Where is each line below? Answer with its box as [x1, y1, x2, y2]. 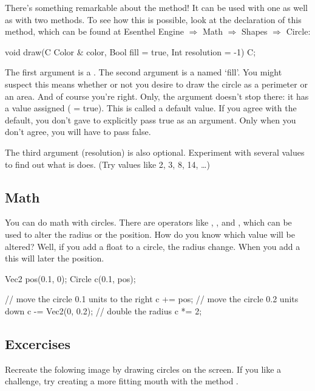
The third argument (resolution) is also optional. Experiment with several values [5, 145, 305, 158]
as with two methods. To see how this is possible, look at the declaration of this [5, 13, 302, 26]
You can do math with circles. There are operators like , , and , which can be [5, 216, 292, 229]
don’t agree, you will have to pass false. [5, 125, 151, 138]
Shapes [242, 25, 268, 38]
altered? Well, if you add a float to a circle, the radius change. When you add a [5, 240, 300, 252]
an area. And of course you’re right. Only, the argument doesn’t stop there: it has [5, 89, 309, 102]
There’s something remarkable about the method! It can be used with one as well [5, 1, 308, 13]
